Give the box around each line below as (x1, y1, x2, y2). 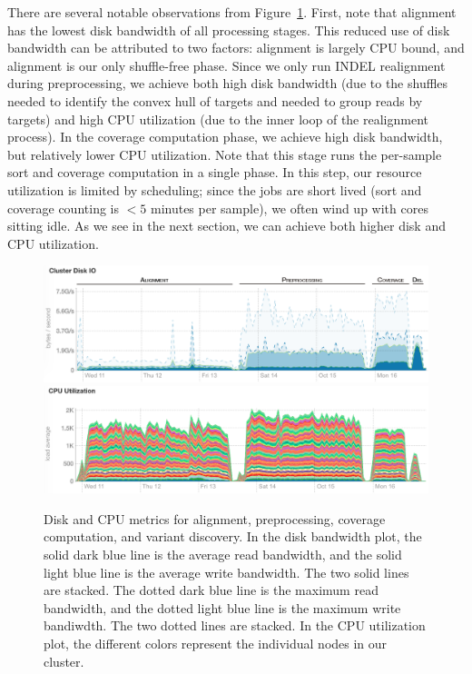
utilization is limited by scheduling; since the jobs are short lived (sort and (7, 180, 422, 199)
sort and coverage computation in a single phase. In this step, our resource (7, 163, 422, 182)
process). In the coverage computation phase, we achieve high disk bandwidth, (7, 127, 443, 146)
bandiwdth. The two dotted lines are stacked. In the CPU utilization (44, 616, 426, 635)
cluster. (44, 651, 84, 670)
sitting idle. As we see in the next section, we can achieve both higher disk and (7, 216, 446, 235)
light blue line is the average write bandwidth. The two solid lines (44, 562, 409, 581)
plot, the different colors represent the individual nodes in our (44, 634, 388, 653)
